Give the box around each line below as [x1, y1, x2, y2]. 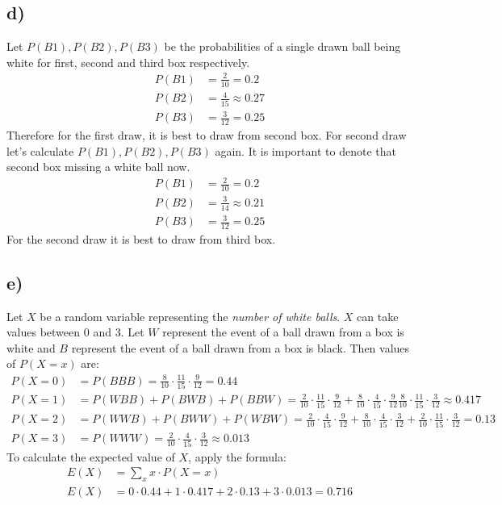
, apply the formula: [188, 448, 287, 465]
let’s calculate [6, 142, 74, 159]
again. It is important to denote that [215, 142, 396, 159]
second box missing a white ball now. [6, 158, 190, 175]
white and [6, 339, 56, 356]
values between [6, 323, 81, 340]
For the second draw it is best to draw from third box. [6, 230, 276, 247]
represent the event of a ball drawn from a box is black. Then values [71, 339, 410, 356]
